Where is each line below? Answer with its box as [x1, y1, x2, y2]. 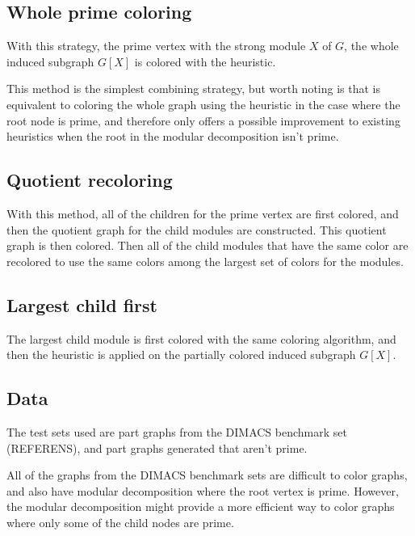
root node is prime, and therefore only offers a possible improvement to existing [6, 112, 400, 129]
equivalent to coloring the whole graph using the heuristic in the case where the [6, 95, 400, 112]
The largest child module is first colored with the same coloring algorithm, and [6, 330, 396, 347]
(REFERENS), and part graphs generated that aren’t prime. [6, 439, 308, 456]
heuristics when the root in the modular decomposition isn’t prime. [6, 128, 339, 145]
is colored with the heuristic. [134, 53, 276, 70]
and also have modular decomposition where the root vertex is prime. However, [6, 482, 399, 499]
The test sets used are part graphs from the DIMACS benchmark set [6, 423, 347, 440]
